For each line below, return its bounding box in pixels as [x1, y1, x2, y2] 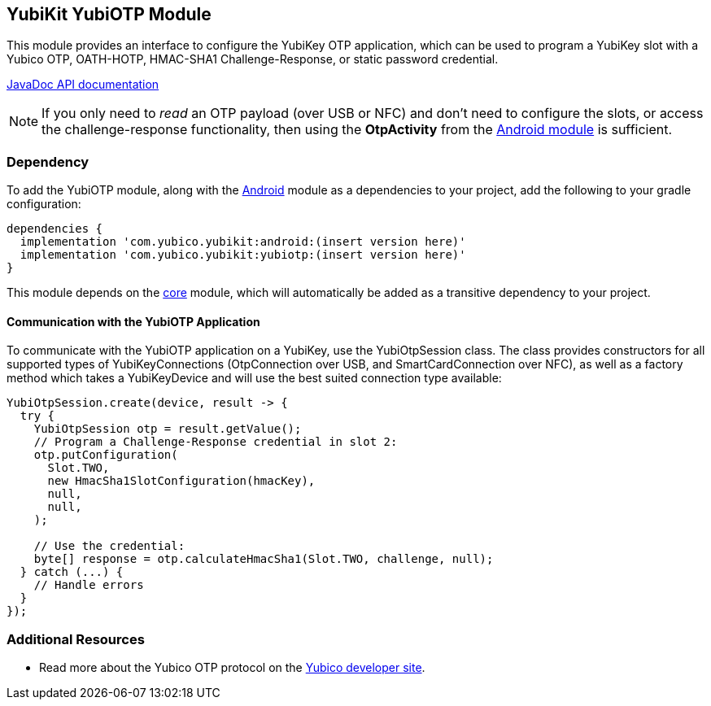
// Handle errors [33, 578, 144, 592]
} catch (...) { [20, 565, 124, 579]
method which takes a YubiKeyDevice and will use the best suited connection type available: [7, 371, 502, 386]
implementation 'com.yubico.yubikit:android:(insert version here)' [20, 235, 466, 249]
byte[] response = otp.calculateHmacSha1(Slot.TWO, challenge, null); [33, 552, 494, 566]
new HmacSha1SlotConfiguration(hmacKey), [47, 474, 316, 488]
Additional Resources [7, 630, 145, 647]
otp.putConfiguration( [33, 448, 178, 462]
